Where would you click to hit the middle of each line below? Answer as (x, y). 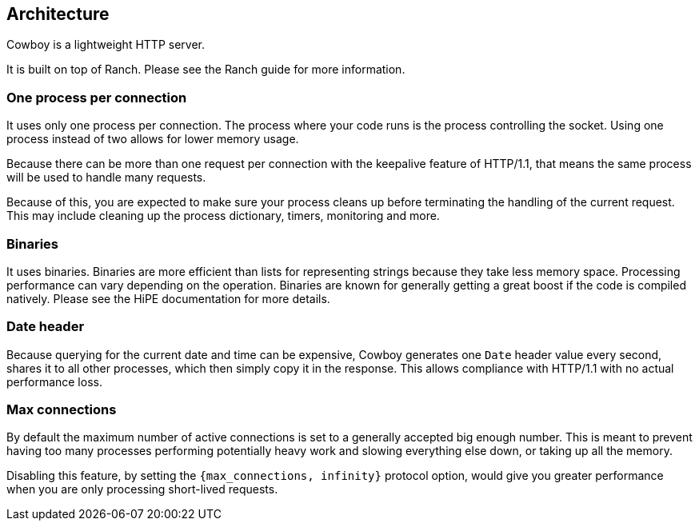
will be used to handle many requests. (106, 178)
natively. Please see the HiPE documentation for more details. (168, 298)
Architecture (58, 14)
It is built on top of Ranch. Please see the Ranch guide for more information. (206, 70)
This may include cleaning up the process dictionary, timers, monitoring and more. (223, 216)
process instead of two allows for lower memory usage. (153, 139)
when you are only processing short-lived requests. (142, 489)
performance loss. (54, 381)
